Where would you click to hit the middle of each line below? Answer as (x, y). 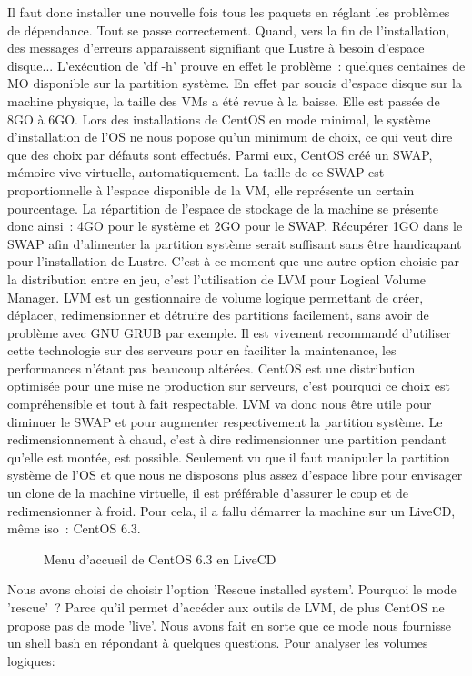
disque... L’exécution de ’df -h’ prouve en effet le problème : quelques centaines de (236, 65)
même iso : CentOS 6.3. (74, 528)
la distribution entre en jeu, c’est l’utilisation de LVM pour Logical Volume (217, 278)
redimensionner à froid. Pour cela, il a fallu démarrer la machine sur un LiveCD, (231, 510)
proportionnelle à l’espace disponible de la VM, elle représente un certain (211, 189)
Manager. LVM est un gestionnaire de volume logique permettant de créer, (216, 297)
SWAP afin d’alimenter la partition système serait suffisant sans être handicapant (235, 243)
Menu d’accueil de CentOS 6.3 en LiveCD (160, 558)
